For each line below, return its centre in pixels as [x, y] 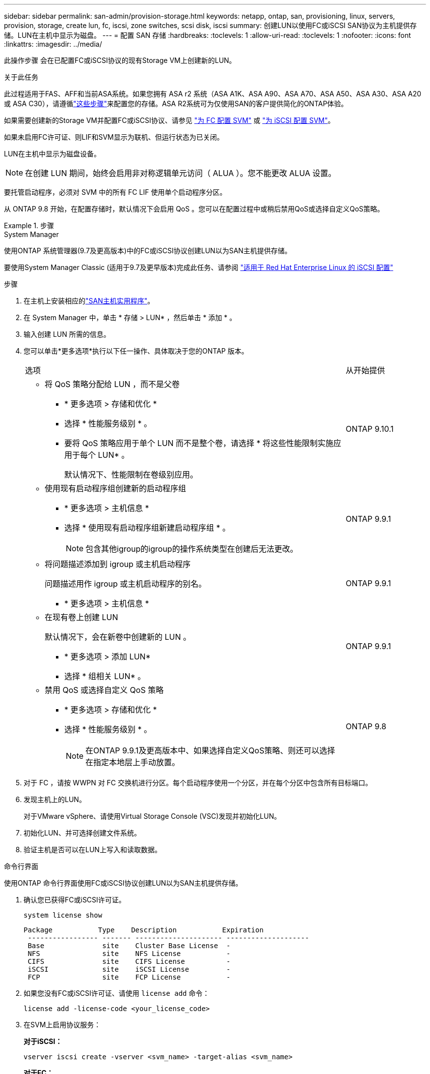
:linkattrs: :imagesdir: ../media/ [53, 44]
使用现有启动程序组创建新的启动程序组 [116, 488]
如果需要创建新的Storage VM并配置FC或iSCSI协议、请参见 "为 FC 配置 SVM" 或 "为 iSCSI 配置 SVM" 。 [169, 120]
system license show [63, 915]
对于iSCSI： [43, 1041]
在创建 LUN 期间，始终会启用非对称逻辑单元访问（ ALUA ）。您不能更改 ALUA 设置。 [181, 173]
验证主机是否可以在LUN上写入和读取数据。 [93, 850]
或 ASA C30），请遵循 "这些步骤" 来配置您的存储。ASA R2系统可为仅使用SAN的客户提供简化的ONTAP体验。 [176, 104]
